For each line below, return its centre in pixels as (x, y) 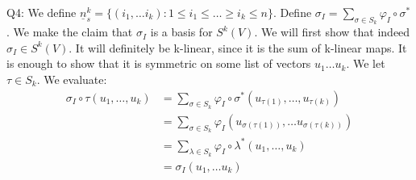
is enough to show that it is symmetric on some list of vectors (159, 63)
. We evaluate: (72, 79)
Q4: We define (42, 12)
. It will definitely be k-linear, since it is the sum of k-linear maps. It (238, 47)
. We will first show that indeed (332, 32)
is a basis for (181, 32)
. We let (366, 63)
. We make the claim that (70, 32)
